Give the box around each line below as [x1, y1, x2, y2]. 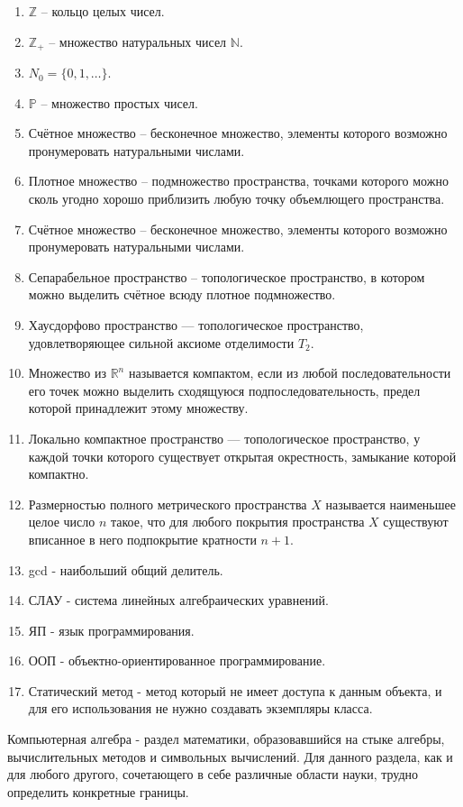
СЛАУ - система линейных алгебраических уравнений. [28, 591, 329, 610]
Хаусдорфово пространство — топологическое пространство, [28, 315, 364, 334]
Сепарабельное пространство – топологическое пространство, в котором [28, 267, 425, 286]
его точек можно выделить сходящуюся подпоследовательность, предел [28, 381, 421, 399]
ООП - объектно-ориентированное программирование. [28, 651, 326, 670]
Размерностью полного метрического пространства [28, 494, 307, 513]
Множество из [28, 363, 106, 382]
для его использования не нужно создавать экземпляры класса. [28, 699, 373, 718]
